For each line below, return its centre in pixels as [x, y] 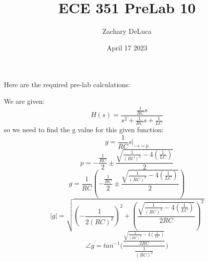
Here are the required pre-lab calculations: [67, 84]
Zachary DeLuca [127, 31]
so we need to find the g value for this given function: [84, 130]
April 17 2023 [127, 47]
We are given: [24, 101]
